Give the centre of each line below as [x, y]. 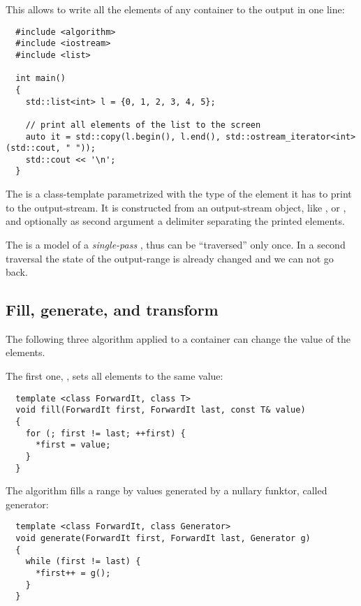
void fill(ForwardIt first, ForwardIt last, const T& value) [161, 410]
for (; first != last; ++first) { [105, 433]
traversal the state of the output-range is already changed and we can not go [170, 258]
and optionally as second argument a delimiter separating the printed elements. [175, 221]
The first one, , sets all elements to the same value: [115, 376]
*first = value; [73, 445]
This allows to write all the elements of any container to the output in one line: [175, 9]
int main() [40, 79]
